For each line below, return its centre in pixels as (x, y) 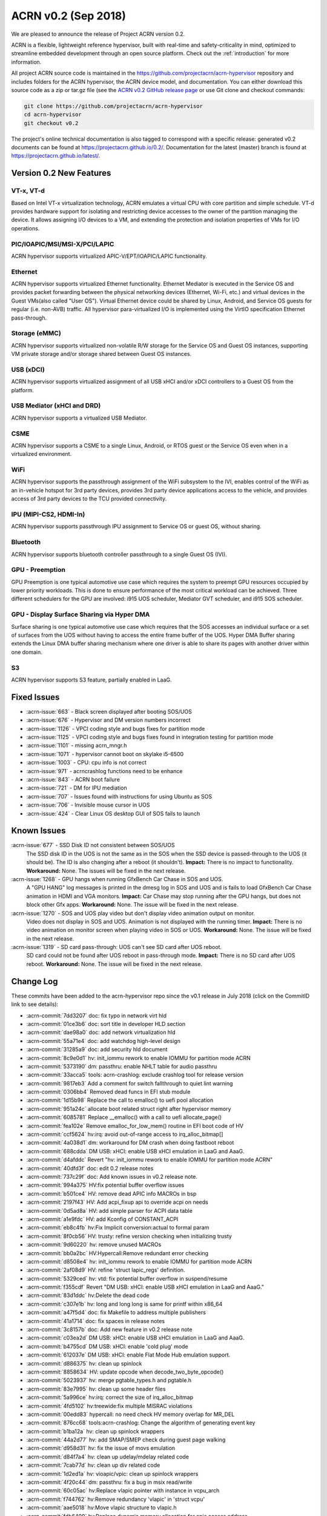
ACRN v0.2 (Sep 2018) (69, 16)
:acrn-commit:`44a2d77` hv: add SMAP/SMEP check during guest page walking (126, 1440)
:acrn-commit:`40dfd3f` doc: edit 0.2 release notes (90, 1168)
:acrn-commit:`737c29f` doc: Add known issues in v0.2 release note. (112, 1176)
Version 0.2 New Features (61, 173)
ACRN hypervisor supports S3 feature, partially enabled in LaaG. (91, 680)
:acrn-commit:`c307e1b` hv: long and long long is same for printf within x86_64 (124, 1304)
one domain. (27, 652)
